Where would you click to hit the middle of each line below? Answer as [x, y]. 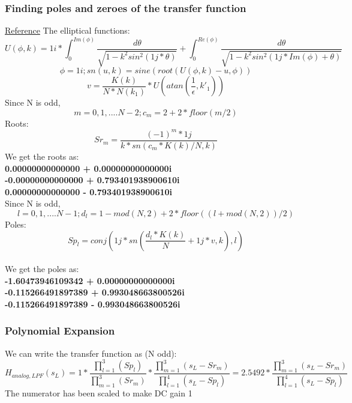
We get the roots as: [42, 156]
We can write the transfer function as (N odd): [91, 353]
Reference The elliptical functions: [67, 30]
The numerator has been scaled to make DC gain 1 [99, 393]
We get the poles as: [42, 269]
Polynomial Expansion [60, 331]
